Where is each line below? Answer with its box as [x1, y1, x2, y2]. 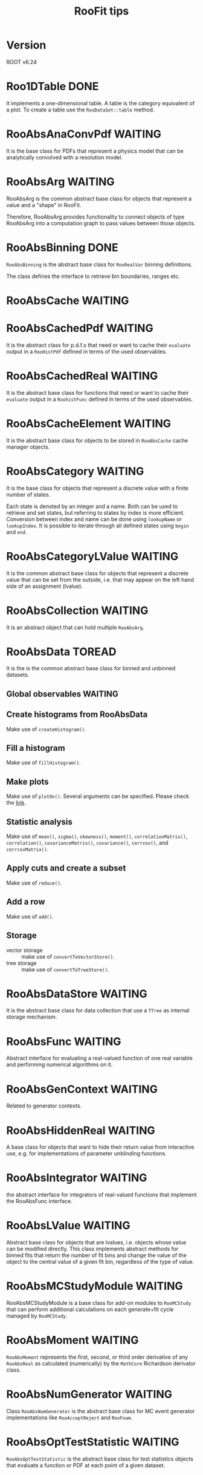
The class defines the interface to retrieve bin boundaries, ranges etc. [6, 272, 180, 280]
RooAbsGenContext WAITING [6, 1082, 158, 1096]
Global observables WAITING [6, 688, 119, 699]
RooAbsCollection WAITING [6, 604, 149, 617]
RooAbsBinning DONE [6, 240, 119, 254]
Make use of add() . [6, 912, 54, 920]
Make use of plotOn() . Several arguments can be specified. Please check [6, 793, 189, 800]
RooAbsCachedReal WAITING [6, 369, 158, 383]
